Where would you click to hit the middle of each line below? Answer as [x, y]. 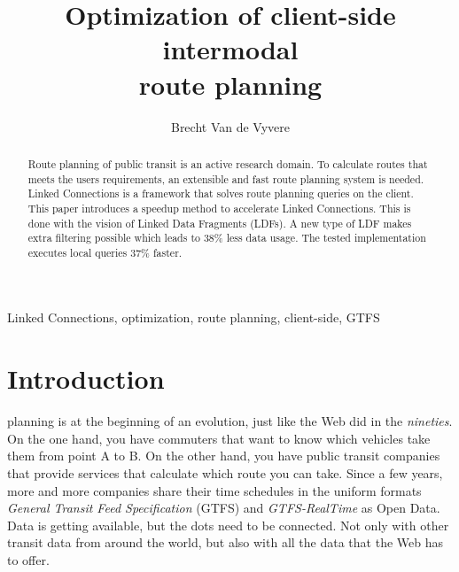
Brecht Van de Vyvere [230, 126]
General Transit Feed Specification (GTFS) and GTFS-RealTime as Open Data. [224, 508]
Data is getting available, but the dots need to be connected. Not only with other [228, 525]
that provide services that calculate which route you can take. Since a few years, [225, 472]
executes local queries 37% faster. [105, 252]
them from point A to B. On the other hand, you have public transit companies [224, 456]
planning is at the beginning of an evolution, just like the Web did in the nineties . [230, 421]
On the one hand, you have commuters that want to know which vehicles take [219, 438]
